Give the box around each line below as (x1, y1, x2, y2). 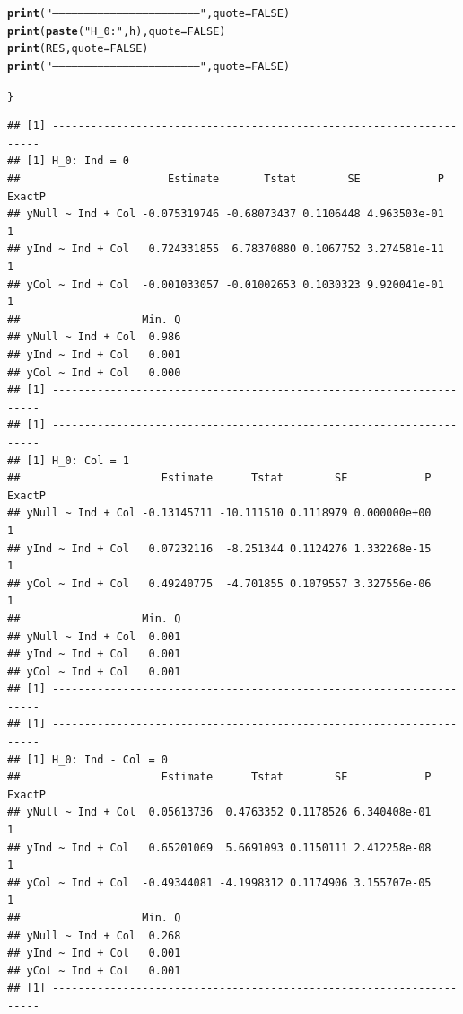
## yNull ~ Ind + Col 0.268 (7, 929, 181, 942)
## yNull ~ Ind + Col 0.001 (7, 630, 181, 643)
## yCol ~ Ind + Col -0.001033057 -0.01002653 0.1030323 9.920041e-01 (7, 278, 444, 291)
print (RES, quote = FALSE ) (7, 42, 149, 56)
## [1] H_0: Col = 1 (7, 454, 130, 467)
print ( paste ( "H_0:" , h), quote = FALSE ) (7, 24, 226, 38)
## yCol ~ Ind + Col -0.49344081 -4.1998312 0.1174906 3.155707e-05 (7, 876, 432, 889)
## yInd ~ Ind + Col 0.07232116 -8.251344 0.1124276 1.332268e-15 (7, 542, 432, 555)
